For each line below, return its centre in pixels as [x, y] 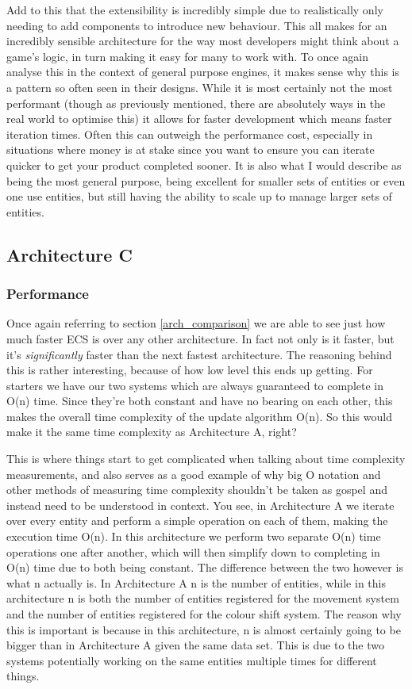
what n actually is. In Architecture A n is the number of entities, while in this [196, 582]
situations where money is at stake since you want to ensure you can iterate [191, 149]
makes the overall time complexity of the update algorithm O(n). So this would [199, 416]
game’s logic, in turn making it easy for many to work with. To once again [188, 56]
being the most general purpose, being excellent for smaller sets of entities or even [206, 180]
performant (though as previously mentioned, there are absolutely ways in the [196, 103]
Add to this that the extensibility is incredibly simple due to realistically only [195, 10]
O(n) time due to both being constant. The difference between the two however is [205, 567]
